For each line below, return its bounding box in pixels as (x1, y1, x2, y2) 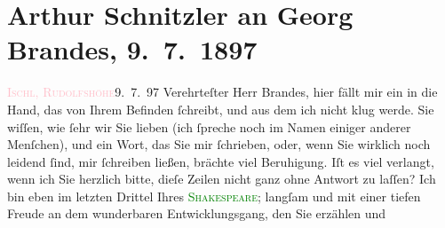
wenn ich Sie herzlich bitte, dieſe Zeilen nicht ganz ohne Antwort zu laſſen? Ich (7, 169, 436, 188)
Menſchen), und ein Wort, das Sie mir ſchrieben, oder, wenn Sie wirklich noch (7, 135, 431, 153)
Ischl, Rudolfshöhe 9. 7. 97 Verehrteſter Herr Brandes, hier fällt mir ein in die (7, 83, 438, 101)
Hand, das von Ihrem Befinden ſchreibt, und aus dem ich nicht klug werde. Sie (7, 99, 434, 118)
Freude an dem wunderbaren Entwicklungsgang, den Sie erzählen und (7, 204, 386, 223)
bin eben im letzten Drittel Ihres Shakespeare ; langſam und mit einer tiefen (7, 186, 421, 205)
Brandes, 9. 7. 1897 (7, 31, 258, 67)
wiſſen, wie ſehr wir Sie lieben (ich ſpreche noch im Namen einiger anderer (7, 117, 411, 136)
